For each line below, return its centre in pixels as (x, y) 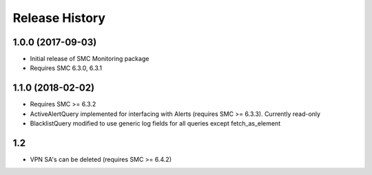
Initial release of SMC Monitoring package (90, 59)
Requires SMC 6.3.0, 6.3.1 (66, 68)
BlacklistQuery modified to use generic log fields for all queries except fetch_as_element (155, 124)
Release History (59, 18)
